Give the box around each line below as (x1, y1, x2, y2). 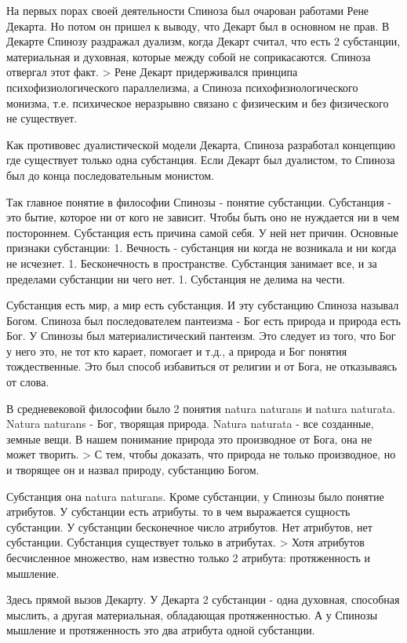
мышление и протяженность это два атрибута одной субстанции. (6, 622, 315, 638)
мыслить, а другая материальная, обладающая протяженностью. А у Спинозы (6, 606, 378, 623)
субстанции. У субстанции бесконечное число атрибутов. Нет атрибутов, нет (6, 518, 372, 535)
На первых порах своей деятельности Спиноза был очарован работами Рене (6, 2, 369, 18)
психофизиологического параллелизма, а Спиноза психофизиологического (6, 79, 358, 95)
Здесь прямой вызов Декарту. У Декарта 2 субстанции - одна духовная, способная (6, 591, 400, 608)
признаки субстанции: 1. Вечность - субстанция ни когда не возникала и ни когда (6, 239, 397, 256)
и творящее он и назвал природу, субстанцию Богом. (6, 462, 260, 478)
